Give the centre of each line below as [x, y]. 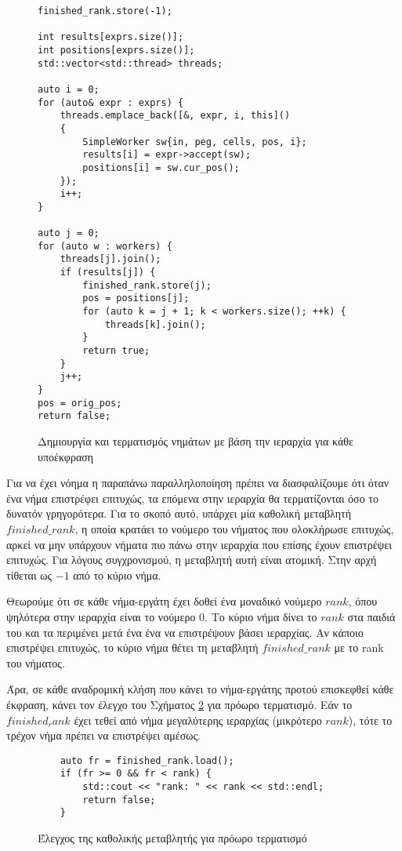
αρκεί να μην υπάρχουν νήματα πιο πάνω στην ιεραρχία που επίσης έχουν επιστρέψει [199, 544]
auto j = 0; [69, 233]
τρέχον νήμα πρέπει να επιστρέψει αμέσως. [103, 735]
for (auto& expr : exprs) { [111, 102]
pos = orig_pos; [80, 403]
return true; [116, 351]
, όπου [363, 601]
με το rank [359, 647]
